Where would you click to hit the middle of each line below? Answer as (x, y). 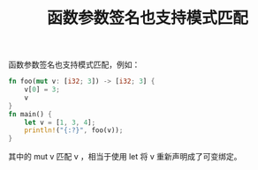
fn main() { (30, 114)
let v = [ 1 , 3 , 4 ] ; (60, 122)
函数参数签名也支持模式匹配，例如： (74, 65)
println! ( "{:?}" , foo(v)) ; (74, 130)
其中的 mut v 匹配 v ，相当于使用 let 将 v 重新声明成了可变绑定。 (125, 157)
